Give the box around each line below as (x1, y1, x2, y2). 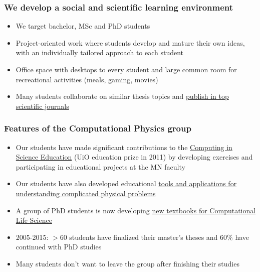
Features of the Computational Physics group (4, 122, 191, 134)
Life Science (16, 215, 52, 225)
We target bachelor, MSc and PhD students (16, 21, 150, 31)
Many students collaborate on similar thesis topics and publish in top (16, 91, 229, 101)
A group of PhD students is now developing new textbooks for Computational (16, 205, 256, 215)
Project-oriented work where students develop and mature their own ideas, (16, 37, 245, 48)
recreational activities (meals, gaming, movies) (16, 74, 158, 84)
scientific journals (16, 100, 69, 111)
